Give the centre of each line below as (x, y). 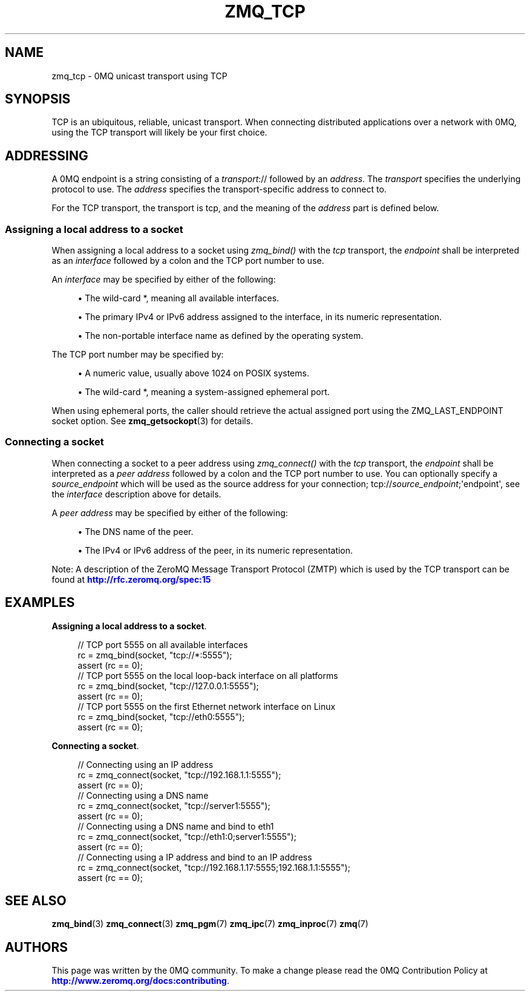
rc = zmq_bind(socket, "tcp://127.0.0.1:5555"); (168, 686)
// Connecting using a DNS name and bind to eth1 (176, 826)
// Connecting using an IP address (146, 764)
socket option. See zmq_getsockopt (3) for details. (152, 421)
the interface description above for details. (136, 494)
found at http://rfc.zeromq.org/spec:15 (131, 579)
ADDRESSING (47, 156)
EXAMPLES (40, 603)
